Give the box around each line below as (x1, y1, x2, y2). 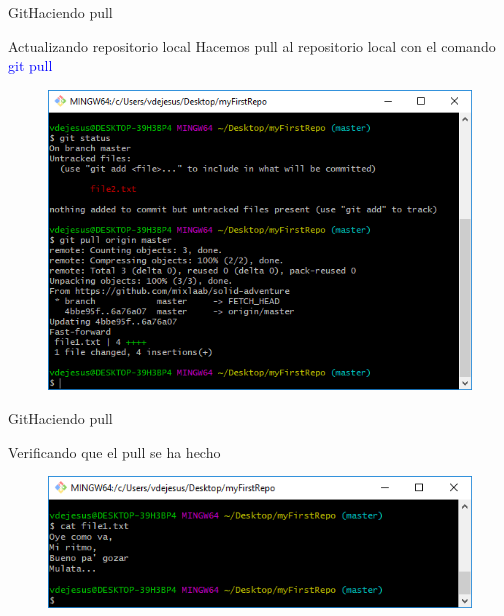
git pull (8, 55, 53, 76)
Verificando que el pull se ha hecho (8, 441, 221, 462)
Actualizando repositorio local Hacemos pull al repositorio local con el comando (8, 35, 496, 56)
